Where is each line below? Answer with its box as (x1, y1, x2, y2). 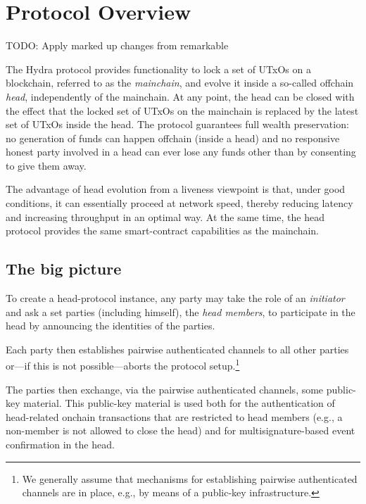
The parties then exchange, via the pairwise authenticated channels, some (6, 382, 324, 396)
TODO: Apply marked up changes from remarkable (6, 38, 229, 53)
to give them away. (6, 158, 87, 172)
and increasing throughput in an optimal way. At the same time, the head (6, 209, 324, 224)
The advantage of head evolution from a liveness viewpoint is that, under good (6, 182, 346, 196)
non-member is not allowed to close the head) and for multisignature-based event (6, 423, 355, 438)
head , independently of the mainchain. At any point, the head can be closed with (6, 89, 355, 103)
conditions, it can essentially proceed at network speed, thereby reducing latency (6, 196, 353, 210)
